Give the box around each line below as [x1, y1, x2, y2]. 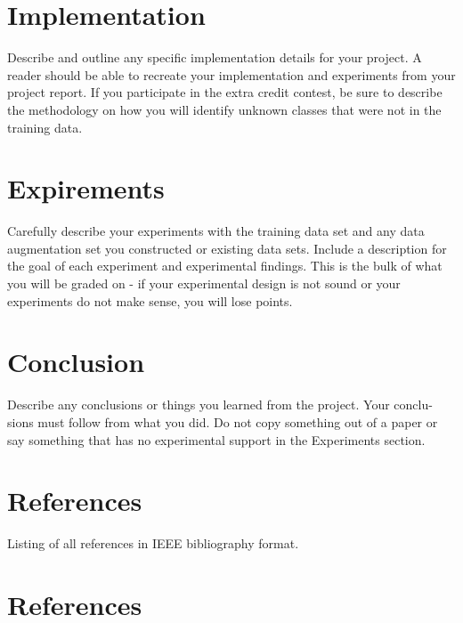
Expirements [7, 170, 165, 206]
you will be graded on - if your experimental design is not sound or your [7, 274, 401, 292]
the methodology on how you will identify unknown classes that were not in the [7, 100, 442, 118]
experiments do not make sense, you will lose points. [7, 291, 293, 310]
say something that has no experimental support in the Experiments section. [7, 430, 426, 449]
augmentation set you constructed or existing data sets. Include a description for [7, 239, 447, 257]
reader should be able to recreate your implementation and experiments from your [7, 65, 456, 84]
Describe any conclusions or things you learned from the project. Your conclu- [7, 395, 433, 414]
